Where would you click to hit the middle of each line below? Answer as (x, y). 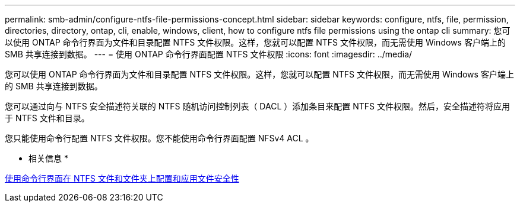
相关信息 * (48, 158)
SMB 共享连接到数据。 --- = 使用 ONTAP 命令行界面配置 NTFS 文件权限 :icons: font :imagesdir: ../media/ (209, 54)
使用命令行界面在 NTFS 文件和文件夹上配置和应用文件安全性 (122, 178)
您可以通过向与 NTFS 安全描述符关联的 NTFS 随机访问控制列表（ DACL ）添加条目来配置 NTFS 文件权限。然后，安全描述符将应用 (257, 106)
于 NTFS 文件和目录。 (47, 118)
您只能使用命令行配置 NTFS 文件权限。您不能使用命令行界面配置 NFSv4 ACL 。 (159, 138)
